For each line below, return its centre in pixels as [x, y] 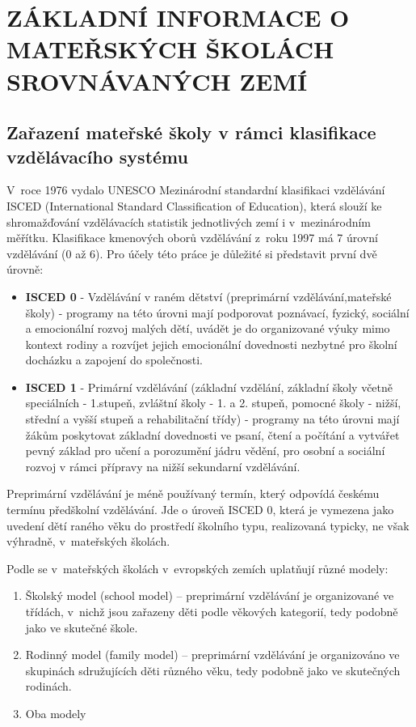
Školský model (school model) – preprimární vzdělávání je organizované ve [210, 595]
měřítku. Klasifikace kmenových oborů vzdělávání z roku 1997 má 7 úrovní [192, 238]
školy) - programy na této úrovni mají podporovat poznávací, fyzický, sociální [217, 312]
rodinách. [48, 686]
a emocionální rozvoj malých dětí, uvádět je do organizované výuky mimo [208, 328]
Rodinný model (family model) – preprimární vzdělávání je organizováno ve [212, 655]
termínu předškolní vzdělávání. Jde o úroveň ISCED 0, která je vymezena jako [200, 510]
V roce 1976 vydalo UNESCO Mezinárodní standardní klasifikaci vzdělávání [196, 190]
